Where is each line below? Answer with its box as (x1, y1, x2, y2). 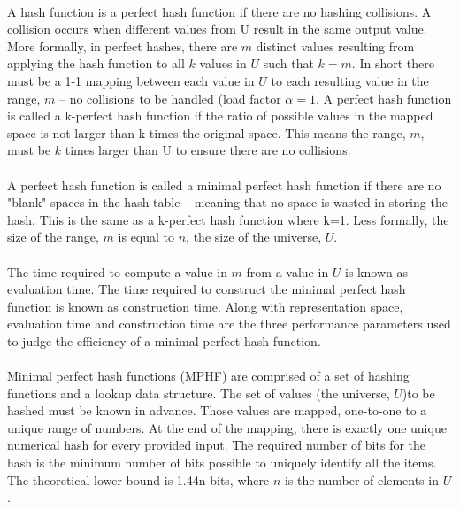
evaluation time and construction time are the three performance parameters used (7, 314, 451, 333)
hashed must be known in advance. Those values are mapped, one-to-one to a (7, 401, 427, 420)
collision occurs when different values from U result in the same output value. (7, 19, 427, 38)
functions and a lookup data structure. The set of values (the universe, (7, 383, 390, 402)
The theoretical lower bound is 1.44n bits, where (7, 470, 270, 489)
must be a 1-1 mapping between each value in (7, 71, 255, 89)
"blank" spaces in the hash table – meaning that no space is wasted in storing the (7, 193, 448, 212)
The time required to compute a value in (7, 262, 227, 281)
